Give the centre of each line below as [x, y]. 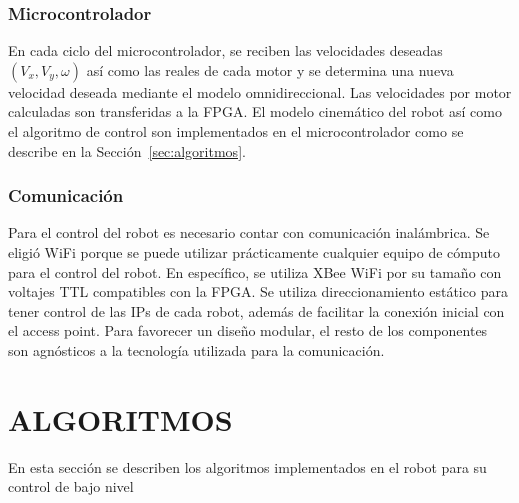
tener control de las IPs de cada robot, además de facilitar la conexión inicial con [256, 310]
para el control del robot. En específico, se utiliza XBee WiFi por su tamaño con [255, 271]
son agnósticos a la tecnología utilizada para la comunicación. [196, 349]
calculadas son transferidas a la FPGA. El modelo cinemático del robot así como [255, 111]
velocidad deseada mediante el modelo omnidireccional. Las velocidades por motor [260, 91]
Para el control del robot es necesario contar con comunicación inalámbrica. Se [249, 232]
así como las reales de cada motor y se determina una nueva [270, 69]
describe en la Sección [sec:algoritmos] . [127, 150]
